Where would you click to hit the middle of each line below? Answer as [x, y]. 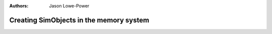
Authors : [19, 6]
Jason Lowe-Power [69, 6]
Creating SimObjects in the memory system [79, 20]
